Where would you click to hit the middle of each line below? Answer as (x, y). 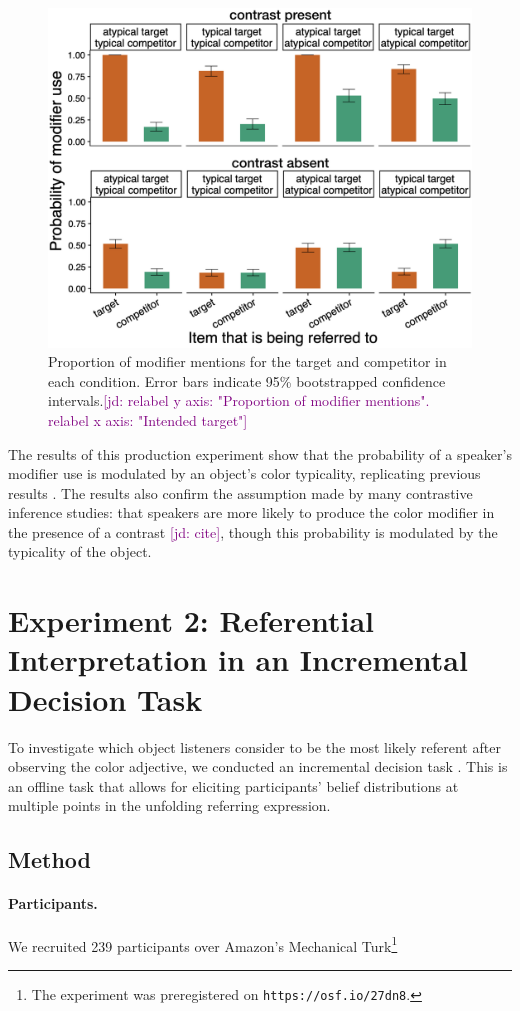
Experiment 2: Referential (191, 620)
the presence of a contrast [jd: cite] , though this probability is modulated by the (253, 531)
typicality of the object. (80, 551)
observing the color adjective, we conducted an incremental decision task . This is (258, 766)
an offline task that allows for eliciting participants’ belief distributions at (233, 785)
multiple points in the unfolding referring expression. (169, 805)
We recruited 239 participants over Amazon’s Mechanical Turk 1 (203, 944)
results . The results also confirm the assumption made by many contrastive (240, 492)
